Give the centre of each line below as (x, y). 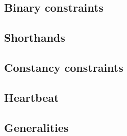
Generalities (36, 127)
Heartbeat (32, 97)
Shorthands (35, 37)
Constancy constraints (64, 67)
